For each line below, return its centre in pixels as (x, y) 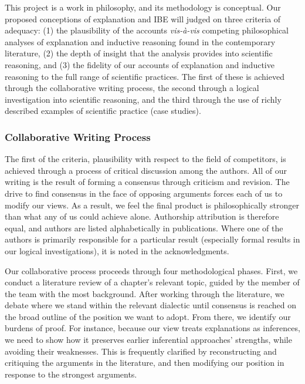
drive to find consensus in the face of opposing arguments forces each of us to (144, 193)
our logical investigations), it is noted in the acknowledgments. (117, 250)
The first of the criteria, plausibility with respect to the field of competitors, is (145, 159)
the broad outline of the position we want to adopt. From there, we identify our (148, 316)
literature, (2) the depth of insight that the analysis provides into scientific (139, 53)
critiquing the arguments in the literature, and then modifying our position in (145, 363)
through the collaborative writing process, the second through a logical (132, 88)
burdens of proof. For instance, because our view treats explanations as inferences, (152, 328)
